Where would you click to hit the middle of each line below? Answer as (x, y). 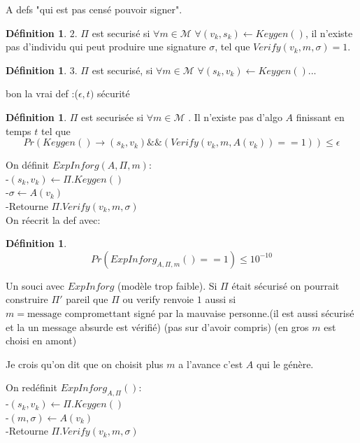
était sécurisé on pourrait (286, 285)
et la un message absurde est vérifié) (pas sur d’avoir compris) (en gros (157, 326)
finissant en (320, 117)
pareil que (87, 299)
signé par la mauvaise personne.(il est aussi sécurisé (244, 312)
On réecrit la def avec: (53, 219)
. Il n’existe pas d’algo (235, 117)
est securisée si (113, 117)
